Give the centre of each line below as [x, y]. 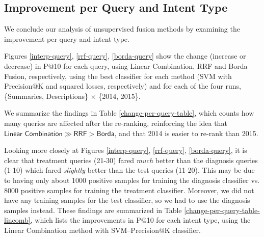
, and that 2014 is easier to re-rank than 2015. [186, 133]
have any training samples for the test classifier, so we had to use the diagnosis [127, 200]
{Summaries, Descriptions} [46, 96]
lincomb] [17, 220]
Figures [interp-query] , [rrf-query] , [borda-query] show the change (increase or [125, 56]
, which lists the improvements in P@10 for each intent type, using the [140, 220]
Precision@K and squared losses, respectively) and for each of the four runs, [123, 86]
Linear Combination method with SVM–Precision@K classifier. [102, 230]
